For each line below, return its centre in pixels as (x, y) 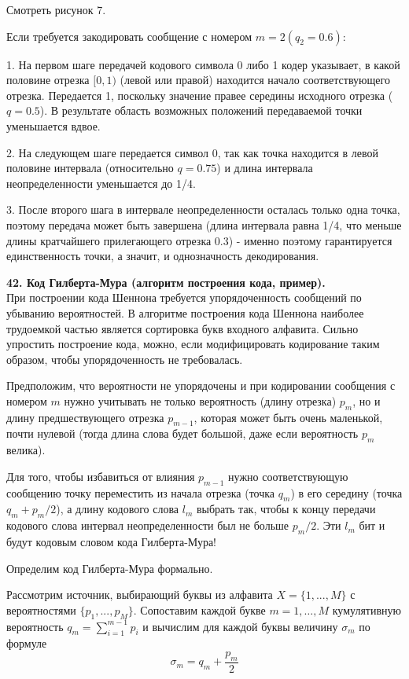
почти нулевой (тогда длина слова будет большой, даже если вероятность (182, 433)
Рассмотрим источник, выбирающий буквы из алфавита (140, 595)
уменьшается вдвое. (53, 125)
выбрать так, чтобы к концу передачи (286, 509)
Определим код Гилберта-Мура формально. (110, 568)
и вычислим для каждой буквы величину (240, 626)
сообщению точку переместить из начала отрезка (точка (141, 492)
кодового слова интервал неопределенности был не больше (148, 525)
